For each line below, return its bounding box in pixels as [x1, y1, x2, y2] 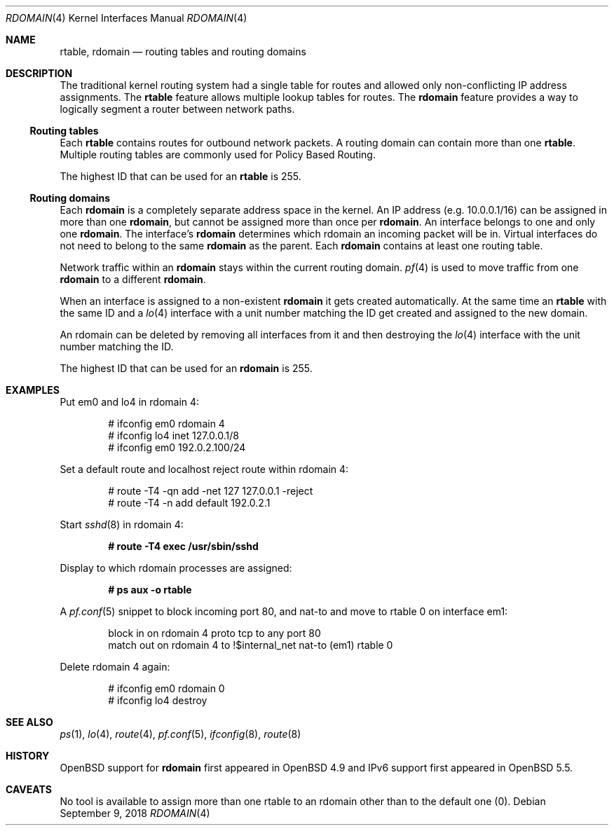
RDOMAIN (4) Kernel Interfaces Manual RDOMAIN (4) [6, 12, 247, 24]
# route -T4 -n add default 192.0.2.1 [108, 497, 271, 509]
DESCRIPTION [6, 67, 73, 79]
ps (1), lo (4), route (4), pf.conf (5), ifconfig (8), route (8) [60, 728, 301, 740]
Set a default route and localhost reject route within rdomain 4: [60, 463, 349, 475]
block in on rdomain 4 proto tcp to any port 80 [108, 627, 321, 639]
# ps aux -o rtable [108, 584, 192, 596]
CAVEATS [6, 783, 52, 795]
